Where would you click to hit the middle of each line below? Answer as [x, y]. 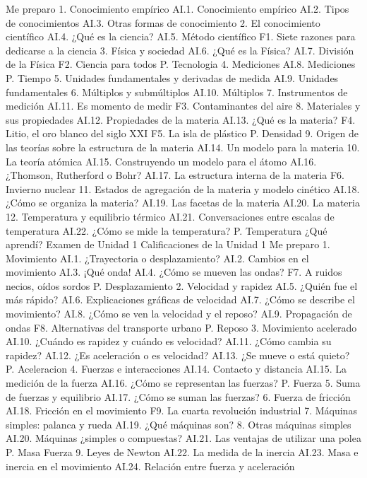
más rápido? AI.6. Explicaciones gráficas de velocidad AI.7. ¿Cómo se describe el [180, 299]
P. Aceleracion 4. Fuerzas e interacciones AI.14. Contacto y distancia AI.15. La [176, 369]
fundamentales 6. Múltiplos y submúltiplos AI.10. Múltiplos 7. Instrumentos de [177, 92]
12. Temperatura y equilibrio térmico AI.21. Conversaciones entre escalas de [170, 216]
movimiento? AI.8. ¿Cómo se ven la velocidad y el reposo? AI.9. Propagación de [179, 314]
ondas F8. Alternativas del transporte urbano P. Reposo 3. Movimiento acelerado [181, 327]
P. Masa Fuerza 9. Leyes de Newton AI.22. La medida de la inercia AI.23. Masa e [182, 452]
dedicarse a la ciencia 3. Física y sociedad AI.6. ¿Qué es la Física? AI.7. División [180, 50]
